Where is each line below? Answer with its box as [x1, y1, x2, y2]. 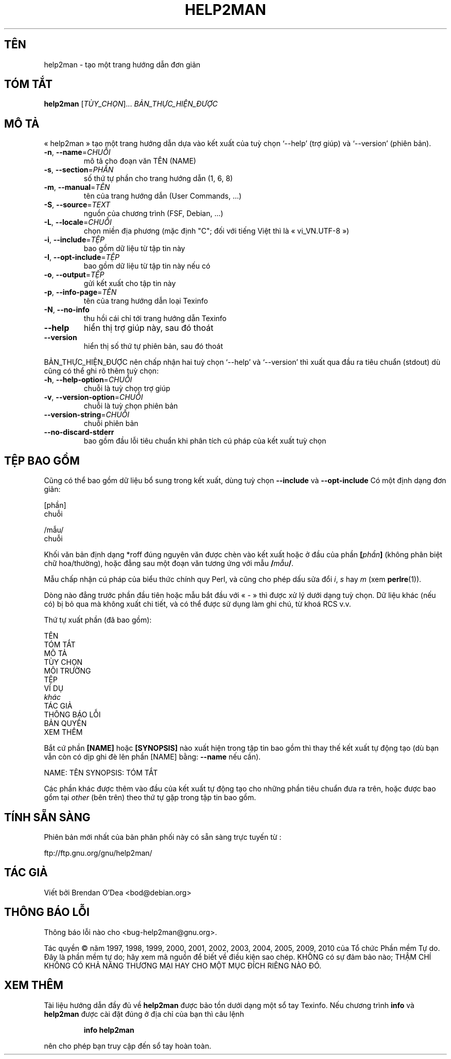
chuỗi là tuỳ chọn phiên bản [83, 401, 178, 411]
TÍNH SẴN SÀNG [4, 810, 91, 824]
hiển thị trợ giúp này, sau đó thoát [83, 323, 214, 333]
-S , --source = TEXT [44, 200, 111, 209]
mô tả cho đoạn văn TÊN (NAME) [83, 156, 196, 166]
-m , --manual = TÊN [44, 183, 110, 192]
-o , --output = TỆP [44, 270, 105, 279]
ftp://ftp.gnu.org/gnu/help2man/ [44, 848, 152, 857]
